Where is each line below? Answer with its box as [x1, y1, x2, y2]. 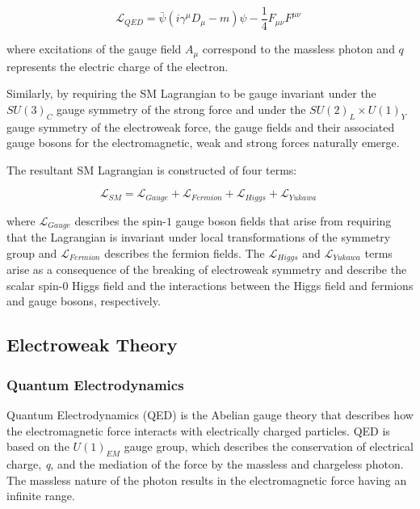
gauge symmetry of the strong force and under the [57, 100, 306, 117]
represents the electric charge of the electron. [6, 57, 229, 74]
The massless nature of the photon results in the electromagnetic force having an [6, 471, 407, 488]
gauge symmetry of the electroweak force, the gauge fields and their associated [6, 118, 395, 135]
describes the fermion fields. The [104, 244, 265, 261]
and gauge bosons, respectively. [6, 292, 161, 309]
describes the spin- [74, 212, 166, 229]
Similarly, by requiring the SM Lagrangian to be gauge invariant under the [6, 85, 376, 102]
